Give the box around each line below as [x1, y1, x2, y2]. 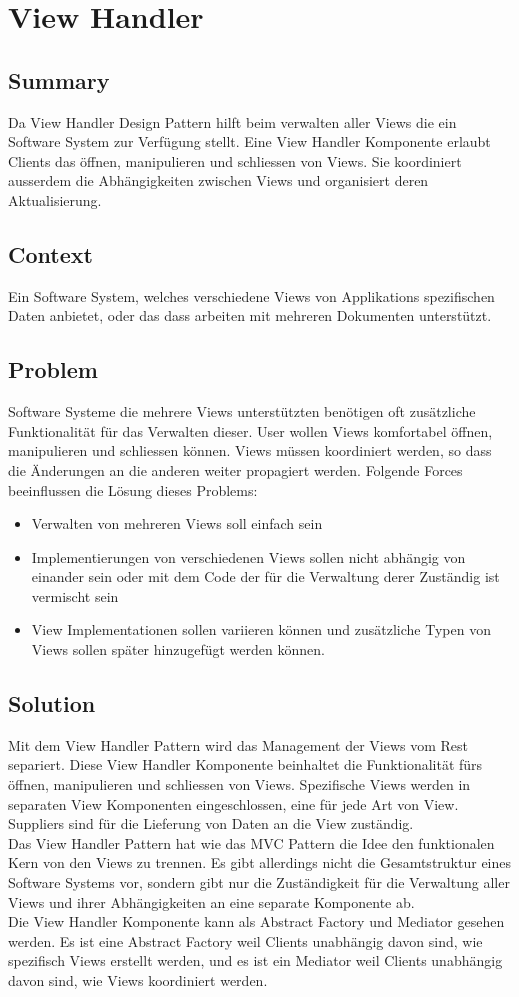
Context [8, 238, 93, 269]
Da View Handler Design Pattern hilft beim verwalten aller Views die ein [8, 111, 457, 132]
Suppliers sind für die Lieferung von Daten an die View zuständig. [8, 813, 414, 834]
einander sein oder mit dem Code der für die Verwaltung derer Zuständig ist [31, 566, 500, 587]
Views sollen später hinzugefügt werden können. [31, 639, 325, 660]
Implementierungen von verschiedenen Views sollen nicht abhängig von [31, 546, 466, 567]
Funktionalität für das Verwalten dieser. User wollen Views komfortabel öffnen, [8, 420, 493, 441]
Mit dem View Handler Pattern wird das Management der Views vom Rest [8, 734, 469, 755]
